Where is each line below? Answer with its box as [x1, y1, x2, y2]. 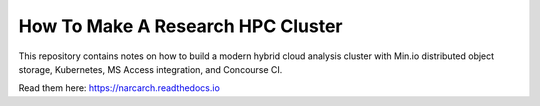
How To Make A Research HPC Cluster [18, 15, 343, 37]
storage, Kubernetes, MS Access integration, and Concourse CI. [18, 63, 283, 75]
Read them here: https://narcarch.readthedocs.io [18, 82, 220, 94]
